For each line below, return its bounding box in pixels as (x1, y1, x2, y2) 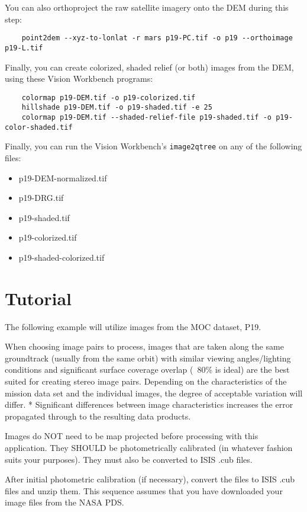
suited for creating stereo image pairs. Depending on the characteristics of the (5, 375, 287, 388)
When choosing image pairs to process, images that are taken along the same (5, 340, 284, 353)
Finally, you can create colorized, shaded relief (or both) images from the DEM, (5, 60, 294, 73)
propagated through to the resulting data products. (5, 409, 191, 422)
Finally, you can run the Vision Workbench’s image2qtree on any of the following (5, 140, 302, 152)
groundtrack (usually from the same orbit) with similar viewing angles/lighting (5, 351, 291, 364)
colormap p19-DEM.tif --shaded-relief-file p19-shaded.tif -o (21, 113, 272, 121)
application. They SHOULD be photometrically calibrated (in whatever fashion (5, 441, 293, 453)
